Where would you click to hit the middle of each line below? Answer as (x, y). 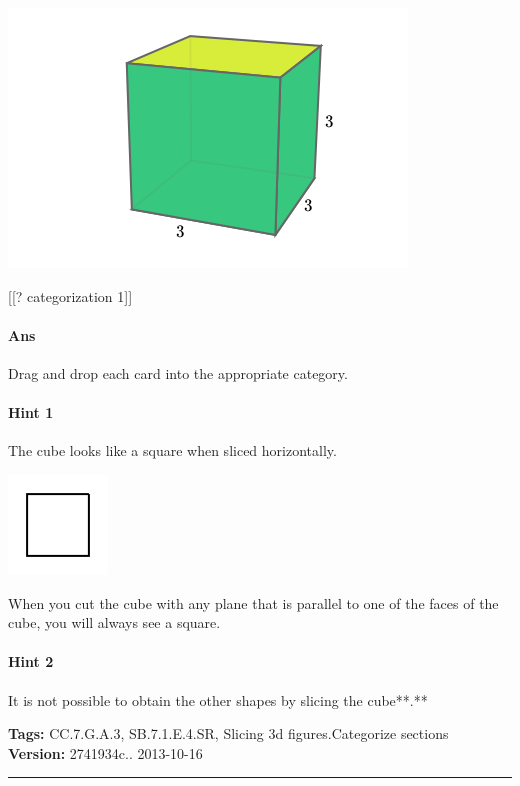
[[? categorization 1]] (70, 295)
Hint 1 (31, 412)
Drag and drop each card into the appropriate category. (178, 372)
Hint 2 (31, 661)
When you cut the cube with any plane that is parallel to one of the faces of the (253, 602)
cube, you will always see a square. (114, 622)
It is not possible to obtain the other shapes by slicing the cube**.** (218, 699)
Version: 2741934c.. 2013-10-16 (105, 752)
